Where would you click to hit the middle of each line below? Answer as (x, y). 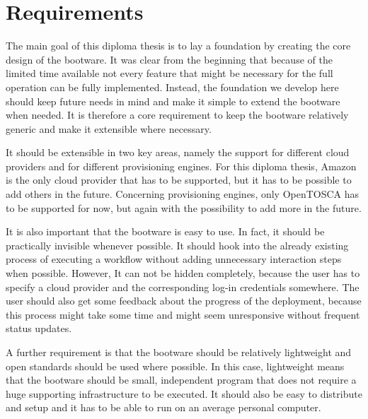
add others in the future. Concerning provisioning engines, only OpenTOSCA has (183, 194)
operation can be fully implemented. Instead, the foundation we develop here (172, 87)
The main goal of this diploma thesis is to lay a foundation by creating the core (178, 46)
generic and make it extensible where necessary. (109, 128)
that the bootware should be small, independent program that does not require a (181, 380)
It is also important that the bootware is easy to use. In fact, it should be (165, 231)
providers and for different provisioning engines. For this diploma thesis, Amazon (181, 166)
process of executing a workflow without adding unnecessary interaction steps (174, 259)
